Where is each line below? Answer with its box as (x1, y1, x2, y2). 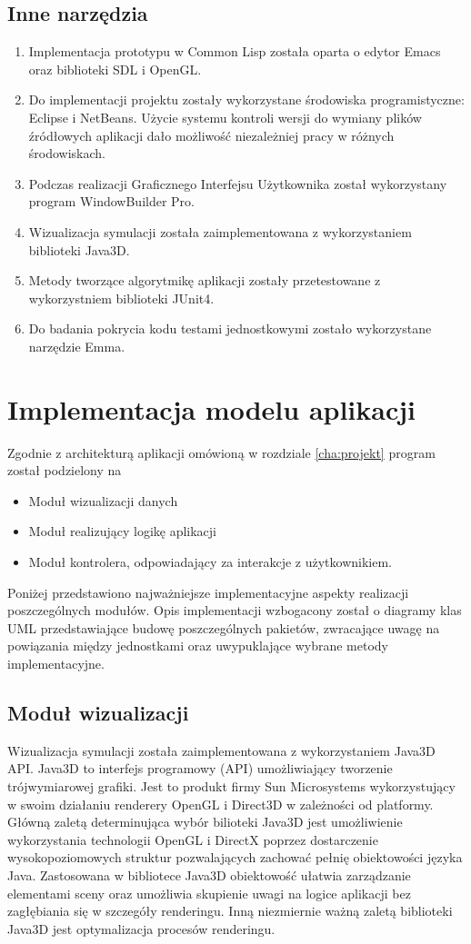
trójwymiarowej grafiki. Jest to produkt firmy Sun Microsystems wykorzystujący (7, 776, 456, 795)
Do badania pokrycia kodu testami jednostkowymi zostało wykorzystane (28, 319, 432, 338)
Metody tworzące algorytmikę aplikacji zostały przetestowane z (28, 271, 381, 290)
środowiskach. (28, 144, 105, 163)
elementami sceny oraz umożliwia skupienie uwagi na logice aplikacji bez (7, 883, 411, 902)
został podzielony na (7, 461, 122, 480)
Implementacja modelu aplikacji (7, 390, 416, 427)
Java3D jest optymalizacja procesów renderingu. (7, 919, 276, 938)
